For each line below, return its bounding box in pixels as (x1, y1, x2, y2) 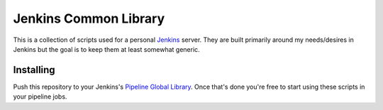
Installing (13, 64, 56, 76)
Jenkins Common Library (13, 11, 165, 26)
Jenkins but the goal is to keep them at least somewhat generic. (13, 45, 200, 53)
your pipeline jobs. (13, 92, 67, 101)
